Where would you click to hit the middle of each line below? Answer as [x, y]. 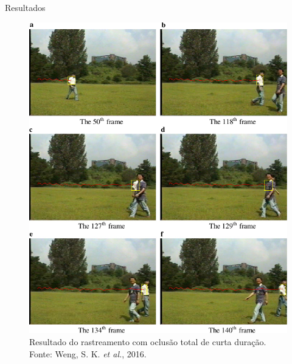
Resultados [25, 7]
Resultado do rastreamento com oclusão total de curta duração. [148, 342]
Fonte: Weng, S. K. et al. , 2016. [88, 353]
